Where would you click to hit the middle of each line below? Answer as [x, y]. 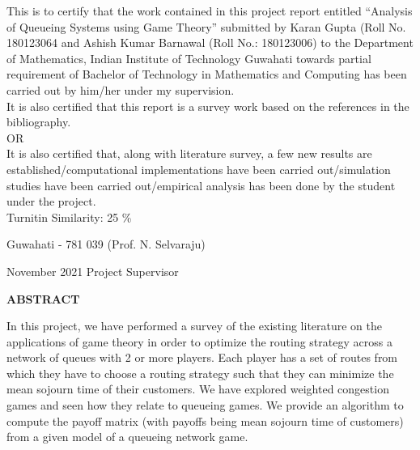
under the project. [51, 201]
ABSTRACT [43, 298]
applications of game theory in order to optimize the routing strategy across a [199, 341]
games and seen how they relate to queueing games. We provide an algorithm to [205, 405]
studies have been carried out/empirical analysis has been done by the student [201, 185]
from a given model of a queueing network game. [127, 437]
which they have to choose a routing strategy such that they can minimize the [200, 373]
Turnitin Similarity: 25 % [69, 217]
